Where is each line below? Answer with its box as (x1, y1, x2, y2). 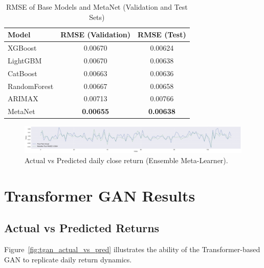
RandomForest (8, 80, 54, 91)
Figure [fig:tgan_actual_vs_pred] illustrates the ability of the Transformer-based (4, 244, 260, 255)
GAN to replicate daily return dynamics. (4, 254, 132, 264)
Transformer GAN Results (4, 185, 195, 206)
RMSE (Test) (138, 29, 186, 40)
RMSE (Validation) (60, 29, 131, 40)
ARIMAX (8, 93, 38, 104)
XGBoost (8, 42, 37, 53)
